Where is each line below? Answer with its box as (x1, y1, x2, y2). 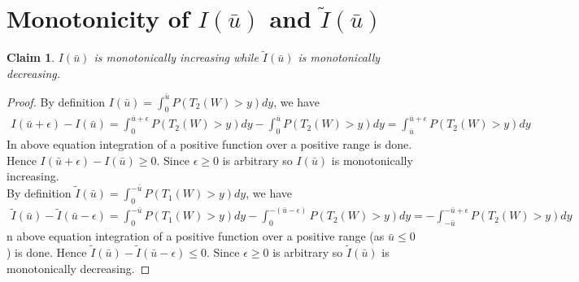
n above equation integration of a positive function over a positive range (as (7, 228, 385, 245)
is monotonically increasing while (94, 49, 259, 66)
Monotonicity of (7, 2, 189, 35)
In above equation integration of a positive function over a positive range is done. (7, 136, 412, 153)
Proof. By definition (7, 93, 106, 110)
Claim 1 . (7, 49, 55, 66)
